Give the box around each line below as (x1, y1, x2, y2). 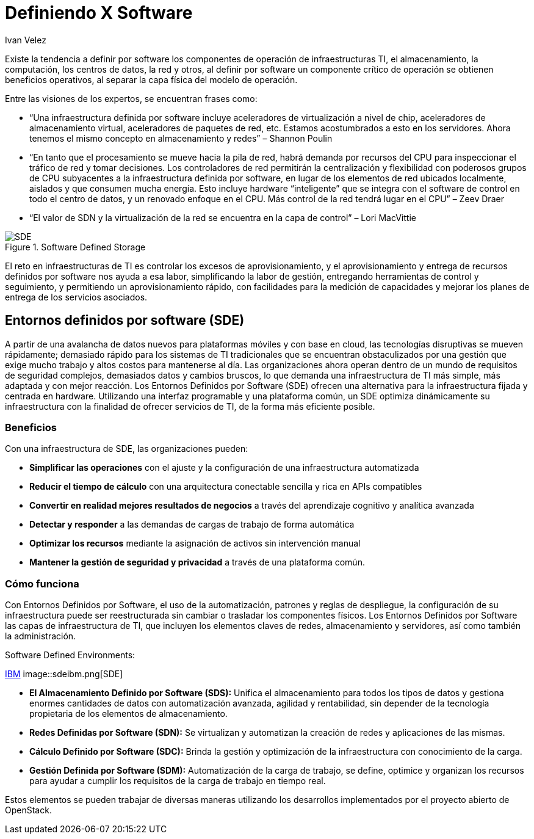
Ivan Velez (5, 34, 46, 45)
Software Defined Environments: (5, 650, 135, 661)
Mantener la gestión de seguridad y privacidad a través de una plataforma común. (29, 557, 365, 568)
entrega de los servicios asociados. (5, 291, 148, 302)
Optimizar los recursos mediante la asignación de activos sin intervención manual (29, 538, 361, 549)
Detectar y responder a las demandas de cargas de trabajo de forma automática (29, 519, 355, 530)
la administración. (5, 631, 76, 642)
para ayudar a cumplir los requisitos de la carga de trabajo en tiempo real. (29, 775, 326, 786)
